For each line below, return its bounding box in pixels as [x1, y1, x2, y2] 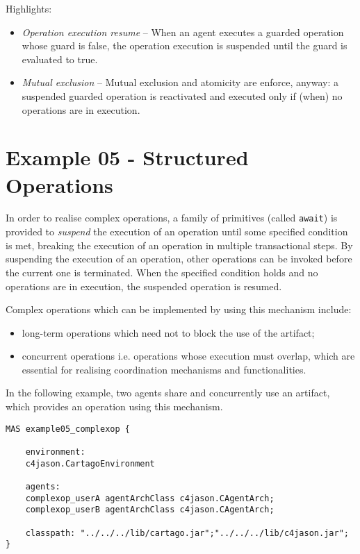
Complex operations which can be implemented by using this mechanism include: [6, 302, 352, 317]
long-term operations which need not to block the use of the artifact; [22, 325, 315, 339]
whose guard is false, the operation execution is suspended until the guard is [22, 38, 347, 53]
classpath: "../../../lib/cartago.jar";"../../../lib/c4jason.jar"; [25, 528, 349, 538]
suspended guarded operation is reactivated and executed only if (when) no [22, 88, 343, 103]
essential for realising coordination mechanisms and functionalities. [22, 362, 306, 376]
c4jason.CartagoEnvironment [25, 458, 155, 469]
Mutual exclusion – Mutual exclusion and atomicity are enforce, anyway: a [22, 75, 339, 90]
